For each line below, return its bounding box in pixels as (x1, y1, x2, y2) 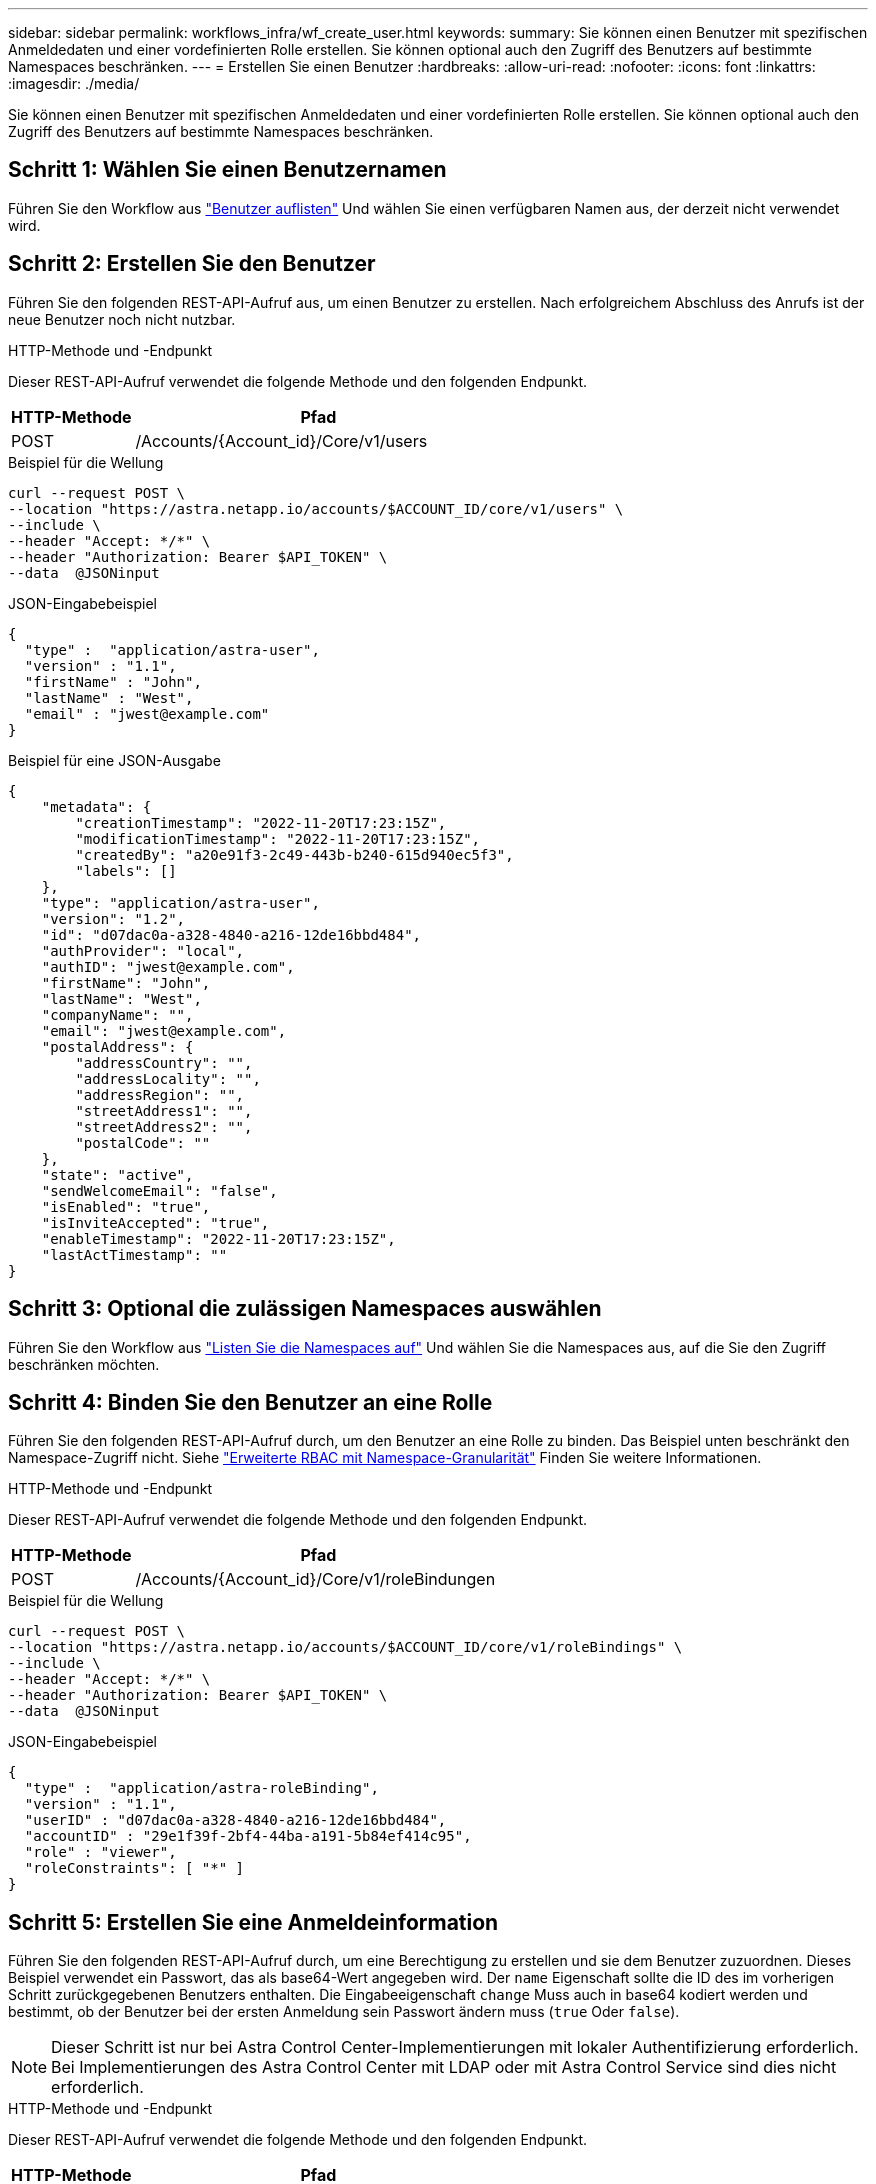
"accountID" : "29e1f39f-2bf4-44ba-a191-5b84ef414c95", (24, 1828, 472, 1845)
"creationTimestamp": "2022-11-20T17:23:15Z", (75, 814, 447, 831)
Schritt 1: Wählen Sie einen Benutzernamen (8, 157, 447, 183)
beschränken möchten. (8, 1355, 160, 1373)
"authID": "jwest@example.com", (41, 958, 295, 975)
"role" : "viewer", (24, 1844, 177, 1861)
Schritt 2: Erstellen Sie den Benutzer (8, 251, 376, 277)
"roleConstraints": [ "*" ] (24, 1860, 245, 1877)
